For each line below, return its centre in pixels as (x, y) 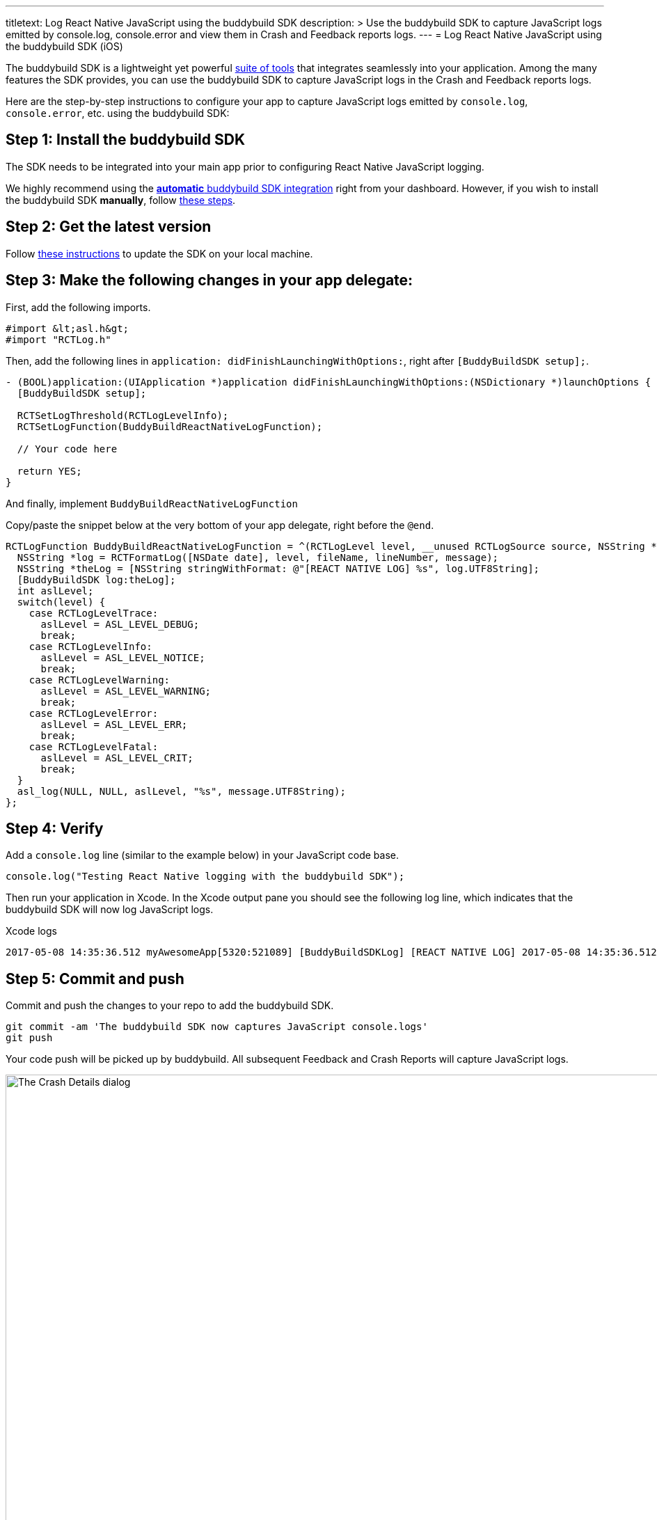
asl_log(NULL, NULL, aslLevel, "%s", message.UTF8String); (181, 791)
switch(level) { (61, 602)
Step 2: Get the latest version (109, 227)
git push (29, 1038)
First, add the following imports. (78, 307)
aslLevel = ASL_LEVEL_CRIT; (117, 758)
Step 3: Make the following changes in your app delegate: (209, 280)
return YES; (49, 471)
